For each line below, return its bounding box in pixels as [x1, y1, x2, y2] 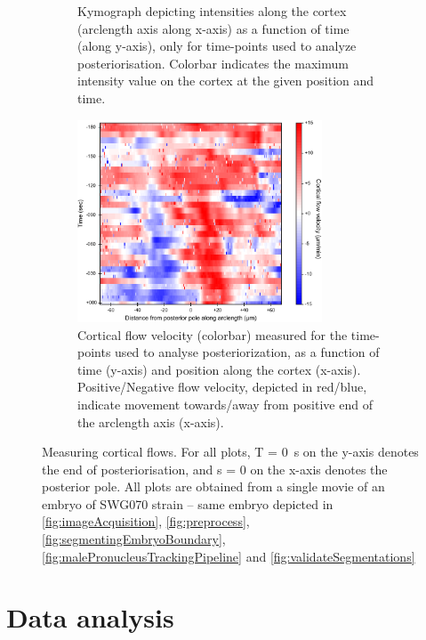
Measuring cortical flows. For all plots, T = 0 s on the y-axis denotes [42, 442, 419, 461]
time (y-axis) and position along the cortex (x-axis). [77, 360, 361, 378]
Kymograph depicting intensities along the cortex [77, 2, 347, 20]
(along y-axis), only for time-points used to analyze [77, 36, 357, 55]
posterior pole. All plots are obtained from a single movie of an [42, 477, 385, 496]
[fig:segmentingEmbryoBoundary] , [42, 530, 226, 548]
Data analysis [6, 599, 174, 636]
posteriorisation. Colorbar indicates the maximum [77, 53, 349, 72]
